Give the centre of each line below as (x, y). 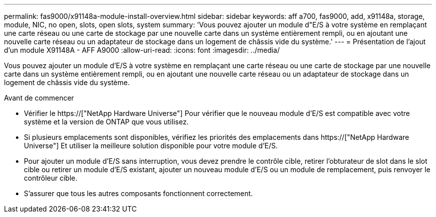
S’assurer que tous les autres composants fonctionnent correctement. (138, 193)
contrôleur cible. (51, 178)
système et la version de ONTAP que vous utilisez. (106, 122)
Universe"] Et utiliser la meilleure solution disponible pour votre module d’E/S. (151, 146)
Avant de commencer (39, 98)
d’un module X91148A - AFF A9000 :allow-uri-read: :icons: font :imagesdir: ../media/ (142, 50)
